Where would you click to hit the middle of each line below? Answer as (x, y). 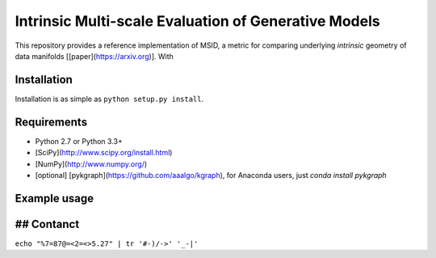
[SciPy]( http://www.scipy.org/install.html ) (104, 153)
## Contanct (47, 224)
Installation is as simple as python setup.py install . (109, 99)
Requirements (51, 122)
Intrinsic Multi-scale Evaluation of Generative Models (197, 21)
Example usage (55, 198)
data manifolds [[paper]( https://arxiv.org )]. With (94, 56)
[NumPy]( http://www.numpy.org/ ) (91, 164)
